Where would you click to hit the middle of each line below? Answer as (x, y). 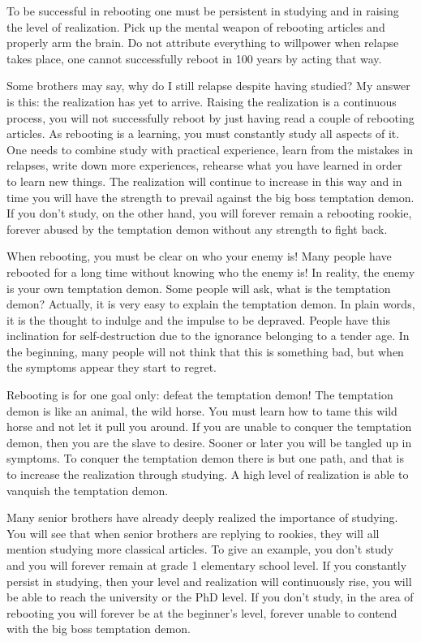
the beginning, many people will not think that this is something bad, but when (205, 351)
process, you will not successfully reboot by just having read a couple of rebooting (210, 117)
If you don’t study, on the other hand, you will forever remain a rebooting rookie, (209, 213)
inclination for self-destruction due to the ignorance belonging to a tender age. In (208, 336)
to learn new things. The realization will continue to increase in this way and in (204, 181)
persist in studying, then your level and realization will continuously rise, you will (209, 581)
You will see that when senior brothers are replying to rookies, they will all (193, 533)
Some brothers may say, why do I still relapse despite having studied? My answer (208, 86)
